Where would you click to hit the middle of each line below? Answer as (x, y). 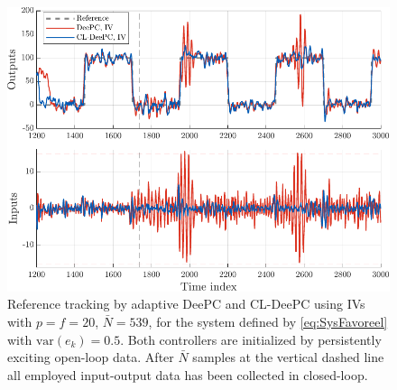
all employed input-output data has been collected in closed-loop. (188, 374)
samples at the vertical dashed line (288, 357)
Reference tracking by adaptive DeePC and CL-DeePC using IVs (186, 304)
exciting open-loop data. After (91, 357)
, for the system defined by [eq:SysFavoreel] (268, 321)
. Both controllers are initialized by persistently (251, 339)
